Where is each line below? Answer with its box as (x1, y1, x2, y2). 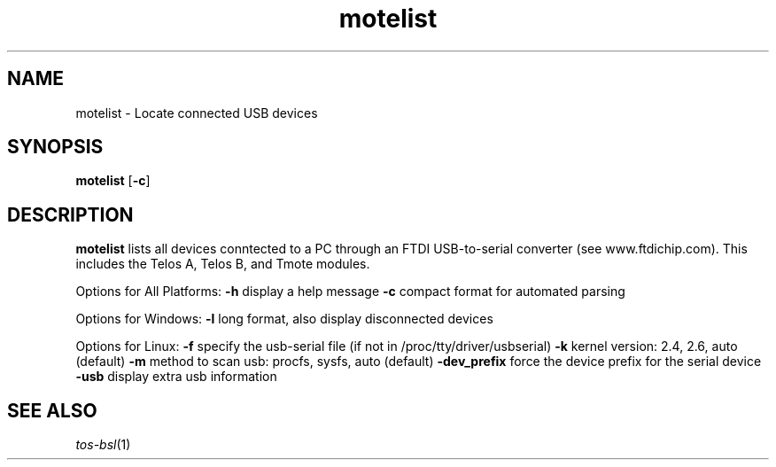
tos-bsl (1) (75, 437, 131, 453)
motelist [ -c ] (75, 173, 151, 189)
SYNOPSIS (7, 136, 104, 159)
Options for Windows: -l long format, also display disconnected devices (75, 311, 493, 327)
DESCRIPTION (7, 203, 134, 226)
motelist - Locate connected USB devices (75, 105, 318, 121)
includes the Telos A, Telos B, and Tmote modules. (75, 256, 370, 272)
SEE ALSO (7, 399, 97, 422)
